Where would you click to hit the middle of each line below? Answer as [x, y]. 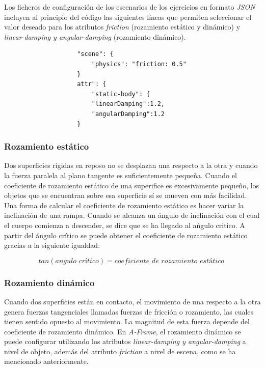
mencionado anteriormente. [46, 361]
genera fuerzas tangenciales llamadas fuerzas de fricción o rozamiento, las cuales [129, 311]
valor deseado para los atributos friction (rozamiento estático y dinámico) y [122, 27]
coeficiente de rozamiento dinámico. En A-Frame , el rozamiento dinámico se [123, 331]
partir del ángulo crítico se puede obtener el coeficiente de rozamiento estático [126, 235]
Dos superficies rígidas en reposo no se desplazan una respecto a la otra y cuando [131, 165]
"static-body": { [121, 94]
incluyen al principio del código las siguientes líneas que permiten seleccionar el [128, 17]
